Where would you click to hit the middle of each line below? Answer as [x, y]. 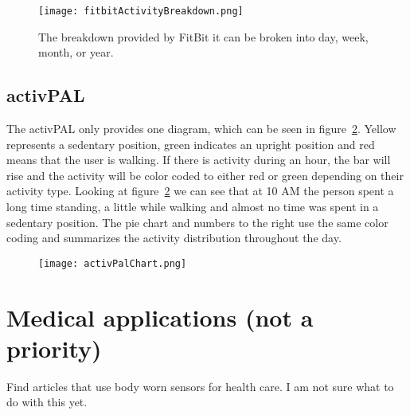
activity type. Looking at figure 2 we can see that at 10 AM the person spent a [200, 191]
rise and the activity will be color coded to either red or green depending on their [205, 175]
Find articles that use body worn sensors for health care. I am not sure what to [200, 386]
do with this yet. [47, 402]
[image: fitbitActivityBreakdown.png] [141, 11]
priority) [54, 348]
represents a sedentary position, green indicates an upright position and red [191, 144]
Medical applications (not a [160, 317]
